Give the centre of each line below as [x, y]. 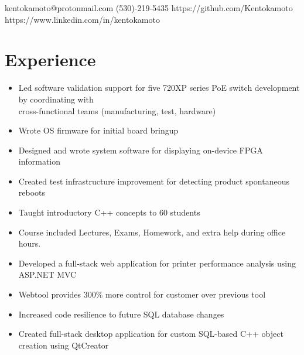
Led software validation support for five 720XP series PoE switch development [159, 88]
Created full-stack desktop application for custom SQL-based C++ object [151, 334]
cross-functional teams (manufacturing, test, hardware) [117, 110]
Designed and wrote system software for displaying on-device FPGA [141, 150]
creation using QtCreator [64, 345]
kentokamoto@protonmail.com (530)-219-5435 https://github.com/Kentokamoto [149, 8]
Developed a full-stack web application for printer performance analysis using [157, 263]
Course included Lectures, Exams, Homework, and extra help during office [152, 232]
